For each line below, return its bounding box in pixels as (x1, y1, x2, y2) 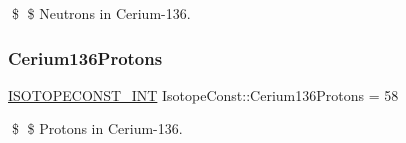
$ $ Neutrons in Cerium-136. (11, 3, 191, 23)
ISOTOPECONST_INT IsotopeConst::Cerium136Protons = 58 (8, 84, 399, 105)
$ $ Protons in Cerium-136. (11, 118, 183, 139)
